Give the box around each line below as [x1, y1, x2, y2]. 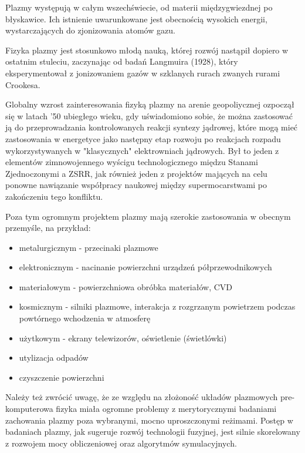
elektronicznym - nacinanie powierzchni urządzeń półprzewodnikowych [19, 261, 272, 273]
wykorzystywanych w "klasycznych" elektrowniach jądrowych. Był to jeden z [5, 144, 279, 156]
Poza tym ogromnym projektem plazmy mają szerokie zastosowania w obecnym [5, 210, 291, 222]
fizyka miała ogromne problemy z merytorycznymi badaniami [56, 402, 277, 415]
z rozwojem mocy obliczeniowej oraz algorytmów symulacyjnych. [5, 437, 237, 449]
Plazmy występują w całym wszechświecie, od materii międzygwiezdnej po [5, 1, 273, 13]
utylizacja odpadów [19, 351, 89, 364]
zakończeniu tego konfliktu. [5, 190, 103, 202]
